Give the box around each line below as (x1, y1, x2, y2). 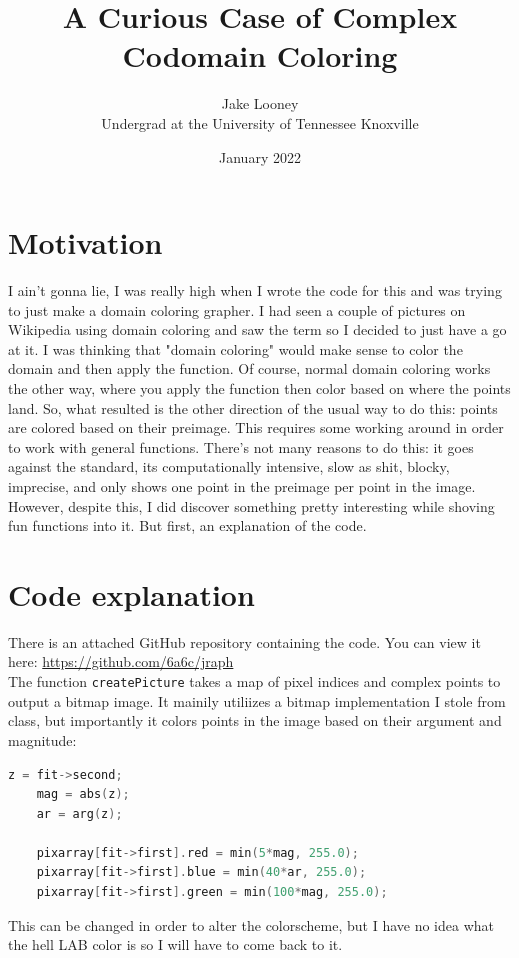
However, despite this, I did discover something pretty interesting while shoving (8, 495, 495, 516)
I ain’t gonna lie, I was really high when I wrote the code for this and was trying (8, 280, 502, 301)
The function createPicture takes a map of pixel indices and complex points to (8, 671, 501, 692)
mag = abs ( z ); (36, 787, 130, 802)
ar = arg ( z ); (36, 806, 123, 821)
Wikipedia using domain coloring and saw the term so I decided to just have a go (8, 319, 507, 340)
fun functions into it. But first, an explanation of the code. (8, 515, 367, 536)
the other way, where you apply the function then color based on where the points (8, 378, 511, 398)
